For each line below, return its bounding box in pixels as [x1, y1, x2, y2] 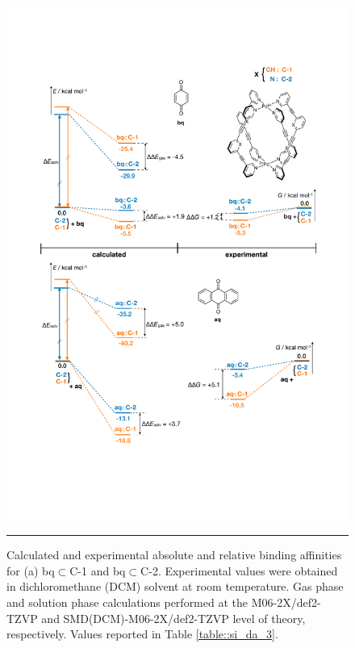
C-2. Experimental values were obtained [140, 562, 338, 579]
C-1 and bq [69, 562, 126, 579]
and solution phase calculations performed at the [6, 593, 248, 610]
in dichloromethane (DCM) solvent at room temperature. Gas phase [6, 578, 344, 595]
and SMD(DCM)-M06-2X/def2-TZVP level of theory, [41, 609, 306, 626]
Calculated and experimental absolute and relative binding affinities [6, 546, 342, 563]
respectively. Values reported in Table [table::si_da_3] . [6, 625, 278, 642]
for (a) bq [6, 562, 55, 579]
